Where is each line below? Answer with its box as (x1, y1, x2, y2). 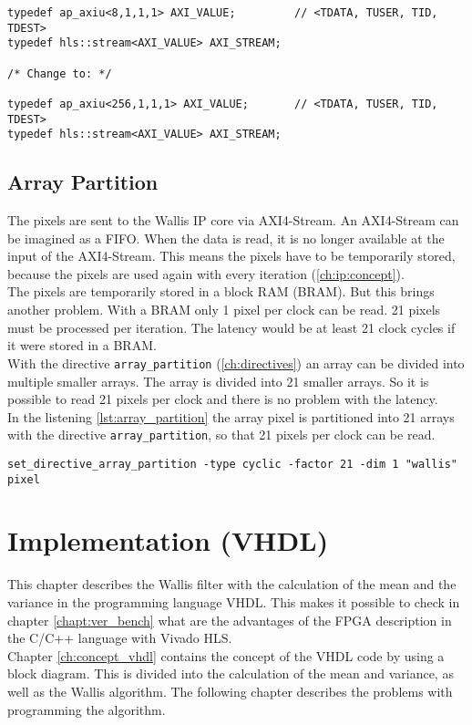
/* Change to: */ (7, 67, 112, 80)
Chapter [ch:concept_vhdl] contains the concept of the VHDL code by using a (7, 646, 445, 665)
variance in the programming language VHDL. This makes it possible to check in (7, 592, 460, 611)
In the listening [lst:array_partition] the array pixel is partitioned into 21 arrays (7, 407, 455, 426)
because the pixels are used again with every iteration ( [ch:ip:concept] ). (7, 264, 405, 283)
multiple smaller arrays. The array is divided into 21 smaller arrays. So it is (7, 371, 429, 390)
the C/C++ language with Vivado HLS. (7, 628, 232, 647)
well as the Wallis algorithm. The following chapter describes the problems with (7, 681, 453, 700)
